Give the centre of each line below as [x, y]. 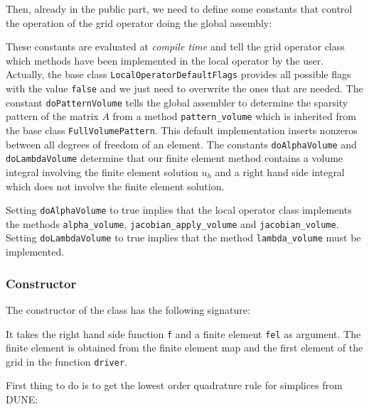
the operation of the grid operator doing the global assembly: [139, 22]
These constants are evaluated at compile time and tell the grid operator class [175, 47]
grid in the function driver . [66, 361]
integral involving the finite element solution [102, 171]
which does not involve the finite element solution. [115, 186]
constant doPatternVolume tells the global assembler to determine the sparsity [177, 102]
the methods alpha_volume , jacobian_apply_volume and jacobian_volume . [172, 223]
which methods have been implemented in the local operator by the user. [165, 60]
